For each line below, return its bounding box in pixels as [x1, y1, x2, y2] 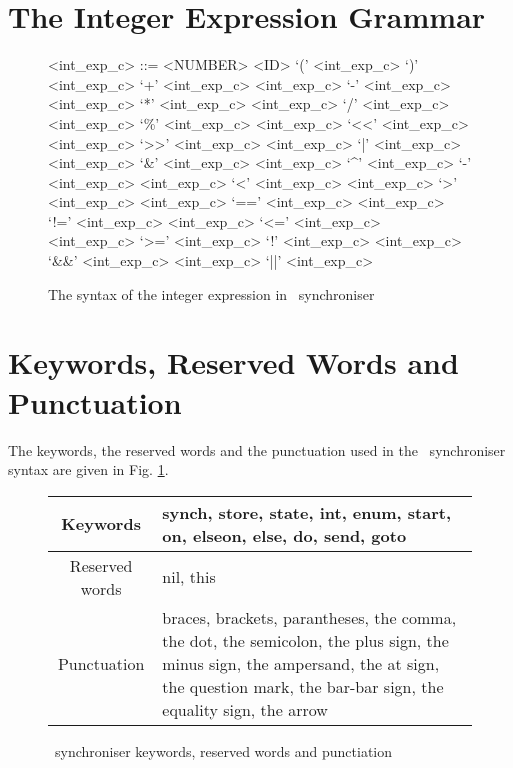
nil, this [162, 565, 216, 589]
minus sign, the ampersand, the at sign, [162, 651, 440, 675]
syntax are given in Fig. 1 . [8, 459, 169, 480]
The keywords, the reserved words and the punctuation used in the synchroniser [8, 439, 506, 460]
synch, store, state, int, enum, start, [162, 500, 451, 524]
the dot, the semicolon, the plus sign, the [162, 628, 449, 652]
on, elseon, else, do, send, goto [162, 523, 407, 547]
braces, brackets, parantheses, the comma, [162, 605, 457, 629]
